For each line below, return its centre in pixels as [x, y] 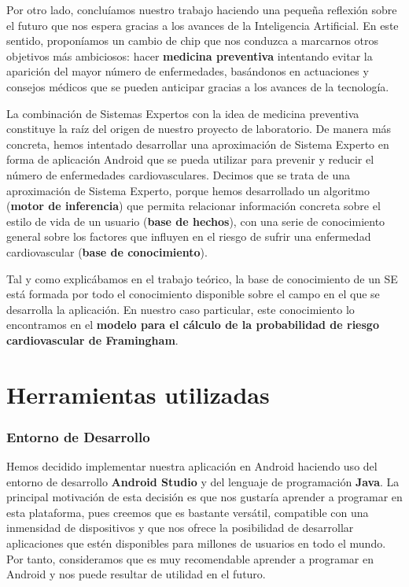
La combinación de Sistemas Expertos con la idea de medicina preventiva [183, 113]
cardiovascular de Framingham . [92, 340]
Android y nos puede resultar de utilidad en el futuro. [136, 574]
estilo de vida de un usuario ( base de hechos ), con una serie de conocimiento [196, 221]
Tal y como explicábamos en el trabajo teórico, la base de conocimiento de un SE [202, 278]
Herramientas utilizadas [138, 394]
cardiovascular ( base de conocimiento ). [107, 251]
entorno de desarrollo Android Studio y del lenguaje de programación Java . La [203, 481]
